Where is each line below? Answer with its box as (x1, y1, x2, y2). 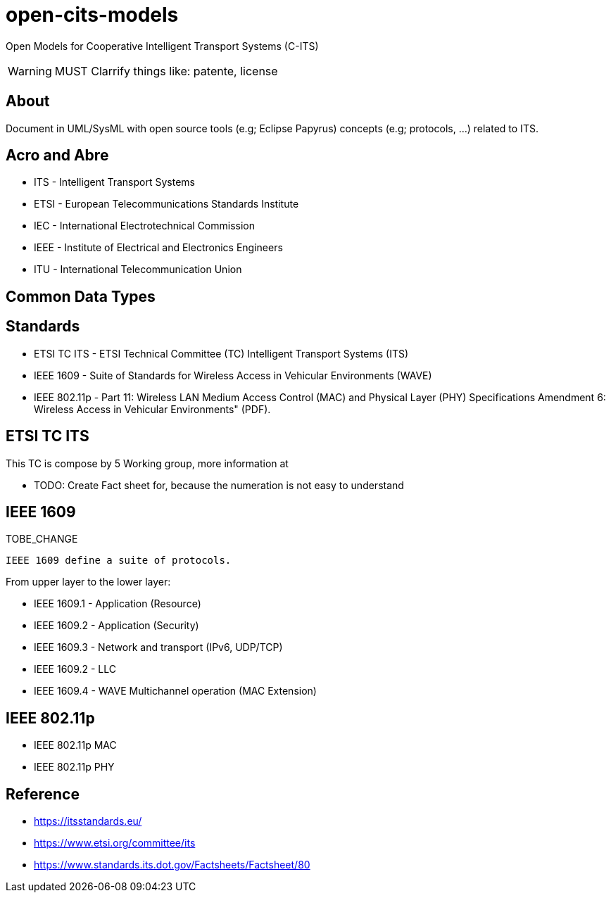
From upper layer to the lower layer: (6, 576, 171, 588)
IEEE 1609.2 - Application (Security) (34, 619, 199, 632)
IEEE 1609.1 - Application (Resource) (34, 597, 201, 610)
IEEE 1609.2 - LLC (34, 663, 117, 676)
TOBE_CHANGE (6, 533, 78, 545)
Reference (6, 785, 80, 803)
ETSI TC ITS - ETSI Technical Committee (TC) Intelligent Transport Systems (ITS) (34, 347, 409, 360)
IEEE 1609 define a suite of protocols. (6, 555, 232, 567)
